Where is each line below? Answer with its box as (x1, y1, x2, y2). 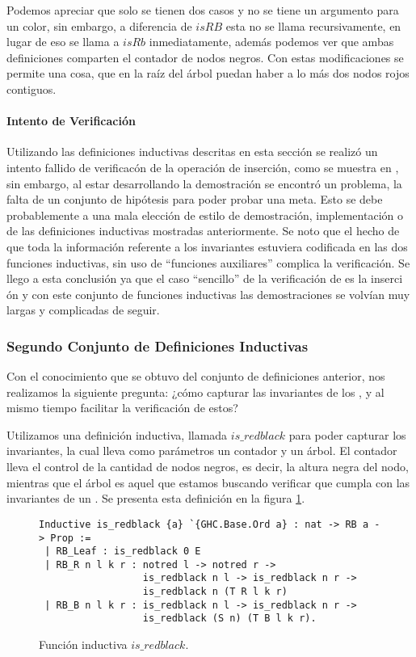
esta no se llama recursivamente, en (225, 17, 401, 34)
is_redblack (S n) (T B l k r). (142, 613, 317, 625)
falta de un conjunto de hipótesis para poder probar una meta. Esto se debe (6, 191, 383, 208)
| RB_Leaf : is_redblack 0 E (44, 545, 201, 558)
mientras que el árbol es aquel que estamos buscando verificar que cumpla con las (6, 474, 410, 491)
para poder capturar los (288, 426, 406, 443)
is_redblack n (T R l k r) (142, 586, 288, 598)
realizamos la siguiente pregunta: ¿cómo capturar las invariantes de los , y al (6, 383, 384, 400)
